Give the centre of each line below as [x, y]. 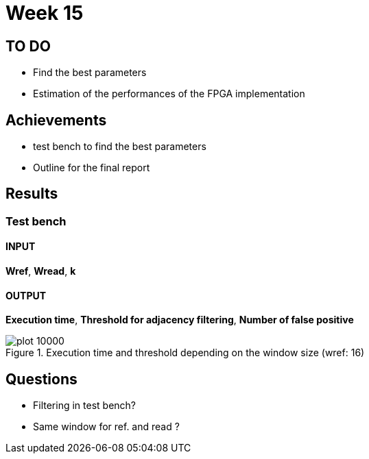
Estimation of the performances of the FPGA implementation [169, 94]
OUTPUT [26, 295]
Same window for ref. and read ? [106, 427]
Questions [41, 379]
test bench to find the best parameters [120, 147]
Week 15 [45, 13]
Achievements [56, 120]
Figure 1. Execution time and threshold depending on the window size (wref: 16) [185, 353]
